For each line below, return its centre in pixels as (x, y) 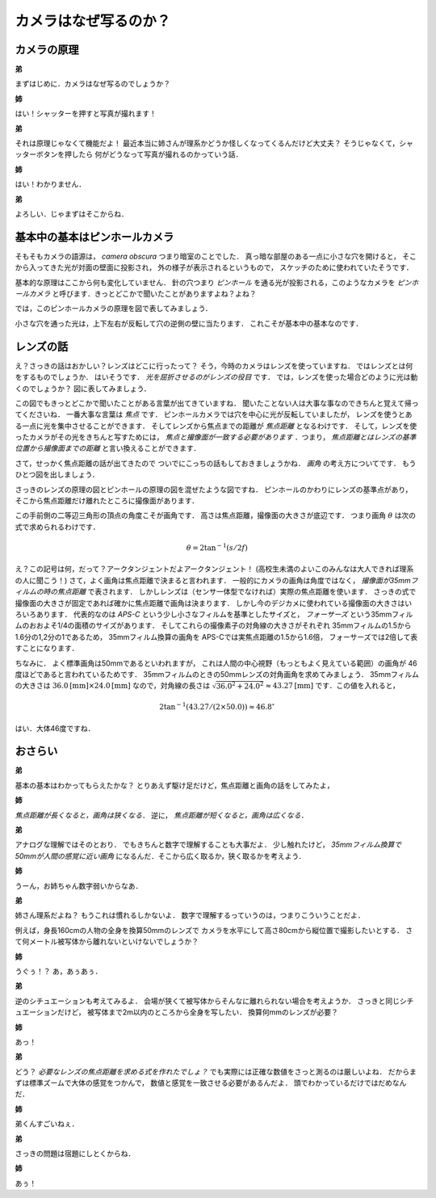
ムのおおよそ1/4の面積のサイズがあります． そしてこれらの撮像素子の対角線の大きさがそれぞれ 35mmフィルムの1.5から (213, 625)
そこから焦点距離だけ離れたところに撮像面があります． (107, 501)
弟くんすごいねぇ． (47, 1124)
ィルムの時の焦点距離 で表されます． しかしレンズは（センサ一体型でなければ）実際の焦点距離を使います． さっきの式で (216, 592)
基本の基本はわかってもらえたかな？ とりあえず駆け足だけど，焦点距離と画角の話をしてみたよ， (174, 785)
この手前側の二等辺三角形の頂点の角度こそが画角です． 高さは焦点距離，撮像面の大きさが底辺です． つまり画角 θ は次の (215, 515)
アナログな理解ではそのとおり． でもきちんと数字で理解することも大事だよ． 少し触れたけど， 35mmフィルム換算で (208, 845)
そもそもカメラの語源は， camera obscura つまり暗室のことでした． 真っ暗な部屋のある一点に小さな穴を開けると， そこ (216, 256)
